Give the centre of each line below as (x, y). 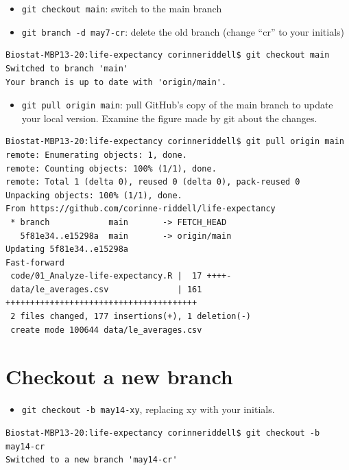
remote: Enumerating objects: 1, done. (96, 155)
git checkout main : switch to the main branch (122, 8)
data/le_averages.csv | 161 (106, 289)
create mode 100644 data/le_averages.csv (106, 330)
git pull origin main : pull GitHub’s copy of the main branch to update (177, 105)
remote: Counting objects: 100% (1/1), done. (111, 168)
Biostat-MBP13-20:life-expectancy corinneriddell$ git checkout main (168, 55)
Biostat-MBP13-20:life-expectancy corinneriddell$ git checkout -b (163, 433)
